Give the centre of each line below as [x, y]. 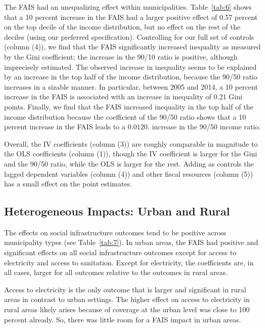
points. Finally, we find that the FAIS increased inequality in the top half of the [129, 106]
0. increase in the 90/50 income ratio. [202, 127]
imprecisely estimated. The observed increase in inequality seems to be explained [130, 66]
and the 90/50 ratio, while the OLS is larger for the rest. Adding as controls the [129, 163]
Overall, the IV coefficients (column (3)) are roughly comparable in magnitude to [131, 143]
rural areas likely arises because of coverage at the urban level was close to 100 [127, 309]
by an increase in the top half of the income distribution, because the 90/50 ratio [131, 77]
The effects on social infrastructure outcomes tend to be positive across [115, 232]
